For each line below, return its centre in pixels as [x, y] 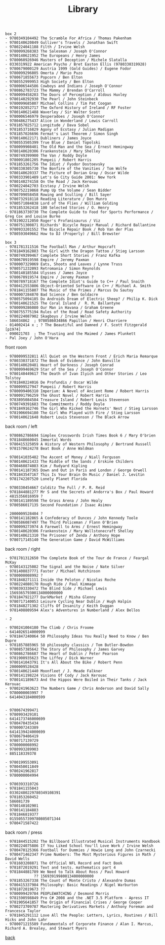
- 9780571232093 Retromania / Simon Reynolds [53, 269]
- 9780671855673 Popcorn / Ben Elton [44, 77]
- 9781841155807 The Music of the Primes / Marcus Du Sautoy [69, 291]
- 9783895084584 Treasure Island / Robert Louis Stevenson [67, 400]
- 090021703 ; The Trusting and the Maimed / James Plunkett [70, 334]
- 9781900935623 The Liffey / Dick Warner [49, 658]
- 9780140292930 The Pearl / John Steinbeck [52, 99]
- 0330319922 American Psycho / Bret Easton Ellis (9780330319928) [76, 65]
